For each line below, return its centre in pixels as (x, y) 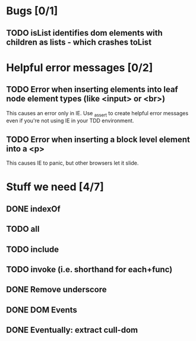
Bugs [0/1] (32, 11)
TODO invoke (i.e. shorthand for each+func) (89, 269)
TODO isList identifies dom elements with (85, 33)
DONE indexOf (33, 209)
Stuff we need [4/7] (55, 187)
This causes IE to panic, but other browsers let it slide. (72, 163)
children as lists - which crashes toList (79, 42)
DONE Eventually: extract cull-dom (72, 330)
